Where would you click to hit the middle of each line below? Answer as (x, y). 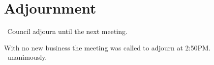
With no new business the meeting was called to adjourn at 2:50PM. (107, 47)
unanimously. (27, 57)
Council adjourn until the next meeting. (67, 31)
